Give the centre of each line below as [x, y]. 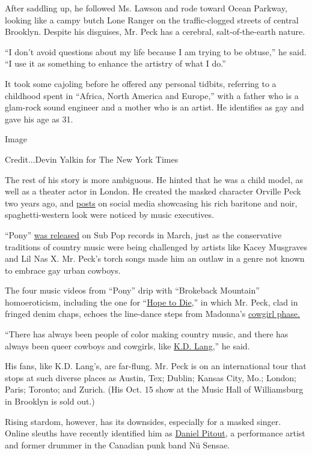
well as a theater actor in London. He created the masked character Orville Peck [153, 191]
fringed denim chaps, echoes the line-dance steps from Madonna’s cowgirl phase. [152, 314]
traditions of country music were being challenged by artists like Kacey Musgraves [156, 246]
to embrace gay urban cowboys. [63, 270]
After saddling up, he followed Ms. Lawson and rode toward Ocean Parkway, [146, 8]
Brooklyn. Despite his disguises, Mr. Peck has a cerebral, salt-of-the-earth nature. [155, 32]
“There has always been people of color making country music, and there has [147, 334]
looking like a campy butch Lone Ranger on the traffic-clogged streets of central [152, 20]
